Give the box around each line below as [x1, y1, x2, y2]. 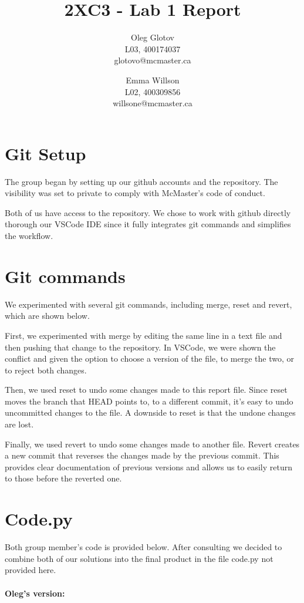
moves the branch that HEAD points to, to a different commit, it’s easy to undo [5, 395, 293, 407]
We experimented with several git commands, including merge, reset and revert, [5, 298, 292, 310]
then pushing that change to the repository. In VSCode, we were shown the [5, 341, 276, 353]
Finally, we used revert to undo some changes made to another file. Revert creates [5, 437, 300, 450]
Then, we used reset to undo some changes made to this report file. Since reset [5, 383, 288, 396]
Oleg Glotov [131, 31, 174, 43]
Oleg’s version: [5, 587, 65, 599]
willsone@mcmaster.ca [113, 97, 192, 109]
